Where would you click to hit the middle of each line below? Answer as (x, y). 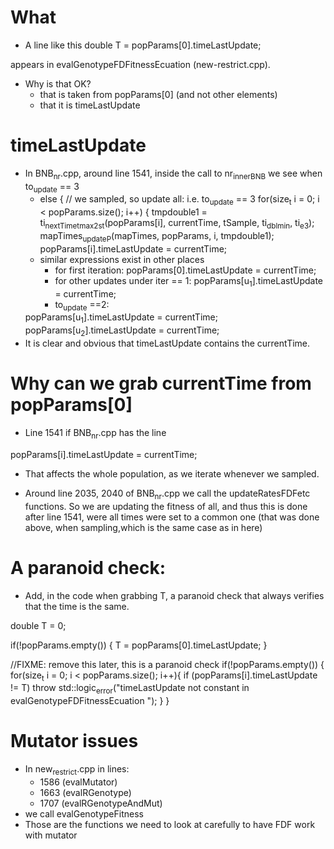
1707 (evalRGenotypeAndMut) (101, 803)
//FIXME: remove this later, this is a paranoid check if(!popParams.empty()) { (167, 664)
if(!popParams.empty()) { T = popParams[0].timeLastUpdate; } (139, 645)
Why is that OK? (58, 83)
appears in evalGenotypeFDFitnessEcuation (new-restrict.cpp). (140, 64)
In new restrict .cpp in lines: (77, 770)
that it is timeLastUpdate (90, 105)
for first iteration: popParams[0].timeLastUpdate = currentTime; (185, 270)
